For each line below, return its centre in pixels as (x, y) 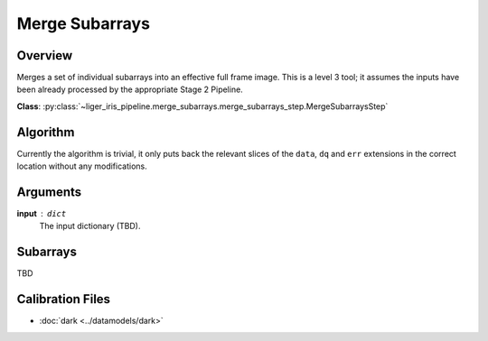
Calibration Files (64, 299)
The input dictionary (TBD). (90, 226)
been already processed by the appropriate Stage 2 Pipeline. (130, 89)
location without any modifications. (82, 166)
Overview (45, 55)
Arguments (49, 192)
